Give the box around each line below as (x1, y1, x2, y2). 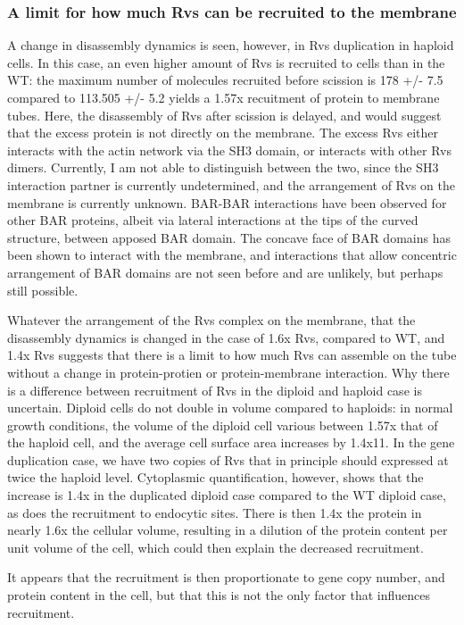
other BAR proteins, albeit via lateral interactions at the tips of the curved (7, 211, 418, 229)
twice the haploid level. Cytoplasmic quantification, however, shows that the (7, 468, 424, 487)
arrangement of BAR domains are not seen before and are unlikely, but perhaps (7, 262, 443, 281)
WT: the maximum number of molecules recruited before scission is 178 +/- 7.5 (7, 71, 443, 89)
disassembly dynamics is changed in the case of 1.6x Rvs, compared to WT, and (7, 328, 445, 346)
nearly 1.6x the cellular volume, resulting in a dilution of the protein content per (7, 521, 448, 539)
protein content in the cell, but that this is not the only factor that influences (7, 586, 430, 604)
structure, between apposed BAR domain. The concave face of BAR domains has (7, 228, 451, 246)
